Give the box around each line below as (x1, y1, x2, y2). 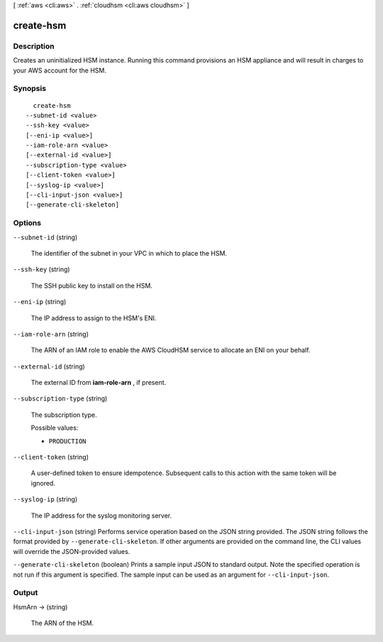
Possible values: (30, 423, 79, 432)
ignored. (30, 479, 56, 487)
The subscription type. (30, 410, 97, 419)
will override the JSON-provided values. (13, 547, 131, 555)
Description (13, 41, 55, 51)
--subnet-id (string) (13, 233, 78, 241)
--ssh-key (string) (13, 265, 70, 273)
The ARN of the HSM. (30, 619, 94, 628)
